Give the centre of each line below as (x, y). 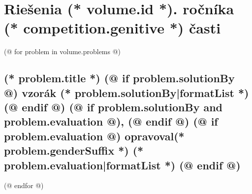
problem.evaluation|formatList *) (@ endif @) (122, 165)
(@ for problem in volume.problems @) (63, 51)
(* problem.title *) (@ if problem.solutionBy (119, 78)
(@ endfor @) (24, 185)
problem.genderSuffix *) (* (74, 150)
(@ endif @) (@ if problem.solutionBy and (113, 107)
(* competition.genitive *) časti (112, 28)
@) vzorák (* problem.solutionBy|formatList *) (126, 92)
